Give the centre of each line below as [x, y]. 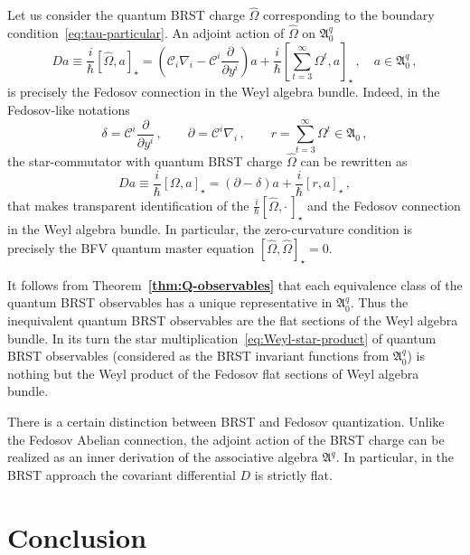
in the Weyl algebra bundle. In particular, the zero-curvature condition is [210, 229]
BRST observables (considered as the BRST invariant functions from [198, 356]
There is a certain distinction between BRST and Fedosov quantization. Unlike [226, 421]
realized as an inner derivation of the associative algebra [163, 457]
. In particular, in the [395, 457]
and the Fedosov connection [384, 205]
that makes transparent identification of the [128, 205]
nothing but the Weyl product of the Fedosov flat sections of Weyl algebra [213, 373]
